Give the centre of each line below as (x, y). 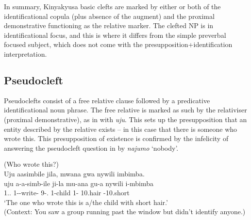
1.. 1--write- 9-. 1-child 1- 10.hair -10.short (67, 193)
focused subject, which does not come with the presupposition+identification (118, 44)
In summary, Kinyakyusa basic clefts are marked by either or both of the (112, 6)
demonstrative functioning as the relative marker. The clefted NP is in (109, 25)
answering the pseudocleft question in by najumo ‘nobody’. (91, 148)
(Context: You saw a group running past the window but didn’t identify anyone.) (125, 212)
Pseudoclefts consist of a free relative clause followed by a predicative (107, 100)
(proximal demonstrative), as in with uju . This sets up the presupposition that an (125, 119)
